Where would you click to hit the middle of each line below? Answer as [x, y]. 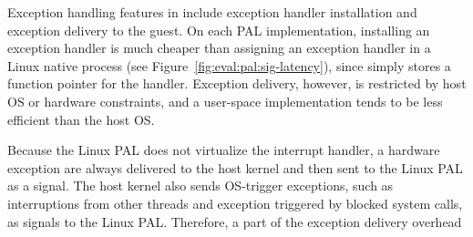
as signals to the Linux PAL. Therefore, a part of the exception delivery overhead [235, 221]
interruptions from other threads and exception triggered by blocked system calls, [235, 203]
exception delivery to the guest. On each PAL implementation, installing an [219, 30]
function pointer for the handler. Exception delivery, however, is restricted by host [237, 83]
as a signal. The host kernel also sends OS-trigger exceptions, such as [201, 185]
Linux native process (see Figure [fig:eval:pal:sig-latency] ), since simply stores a [229, 65]
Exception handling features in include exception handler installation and [212, 12]
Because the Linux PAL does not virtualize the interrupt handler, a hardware [224, 150]
